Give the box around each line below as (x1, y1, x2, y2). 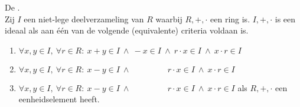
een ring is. (210, 12, 250, 25)
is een (275, 12, 296, 25)
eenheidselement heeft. (18, 93, 100, 105)
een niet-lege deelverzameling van (24, 12, 144, 25)
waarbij (155, 12, 182, 25)
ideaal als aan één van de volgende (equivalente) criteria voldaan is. (5, 24, 249, 36)
